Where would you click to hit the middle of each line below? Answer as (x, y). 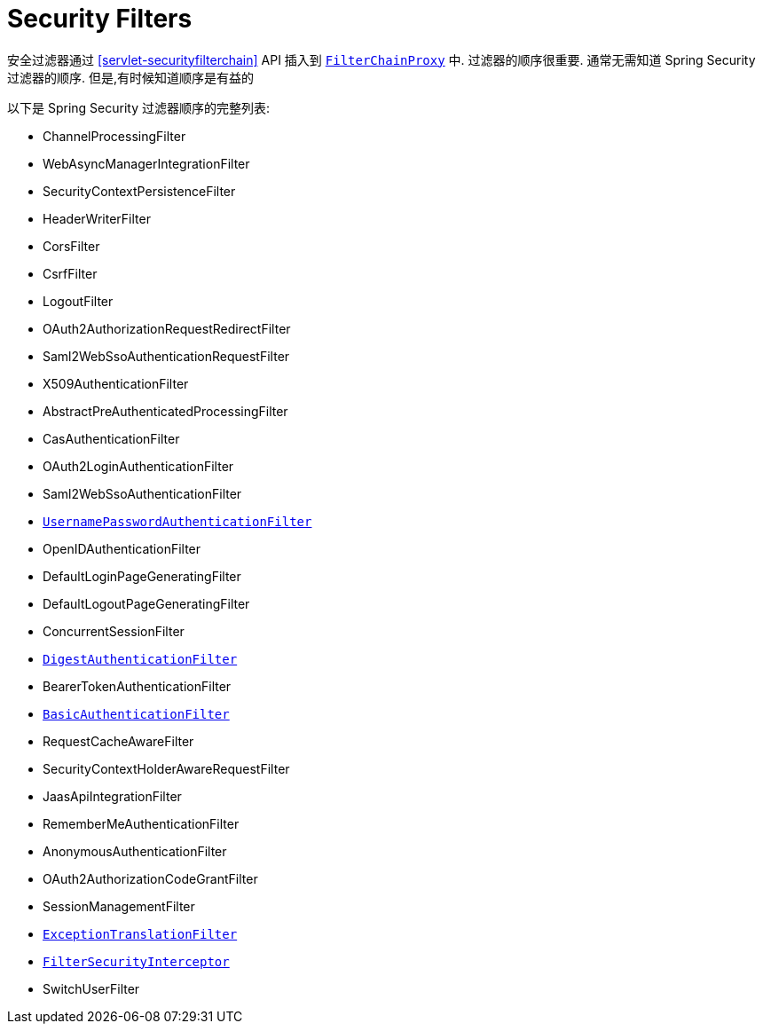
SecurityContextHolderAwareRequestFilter (166, 768)
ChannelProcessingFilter (114, 136)
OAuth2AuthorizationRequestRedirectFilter (167, 328)
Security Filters (100, 19)
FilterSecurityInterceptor (136, 961)
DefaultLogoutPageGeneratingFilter (146, 603)
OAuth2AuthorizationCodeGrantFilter (150, 878)
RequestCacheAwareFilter (118, 741)
